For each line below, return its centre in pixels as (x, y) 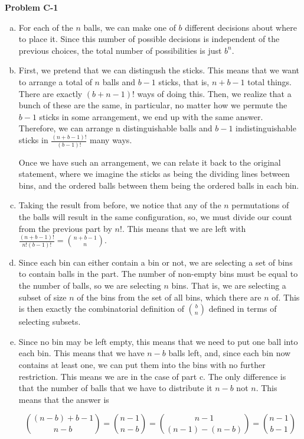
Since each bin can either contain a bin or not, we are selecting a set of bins (156, 262)
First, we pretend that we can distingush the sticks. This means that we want (159, 70)
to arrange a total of (55, 81)
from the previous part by (65, 228)
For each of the (46, 27)
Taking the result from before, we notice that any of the (120, 205)
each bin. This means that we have (81, 353)
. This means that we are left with (184, 228)
